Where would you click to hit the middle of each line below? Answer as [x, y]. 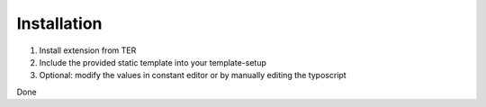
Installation [59, 23]
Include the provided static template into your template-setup [153, 62]
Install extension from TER [88, 50]
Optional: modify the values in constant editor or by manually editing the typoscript [193, 76]
